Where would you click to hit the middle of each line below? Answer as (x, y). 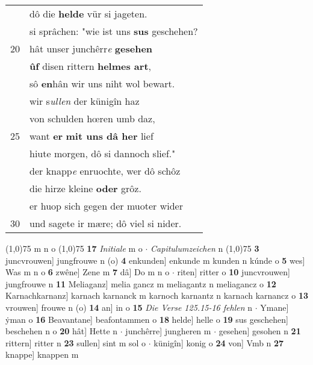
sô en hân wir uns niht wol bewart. (102, 83)
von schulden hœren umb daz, (92, 118)
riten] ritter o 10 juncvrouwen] (234, 272)
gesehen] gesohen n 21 (260, 331)
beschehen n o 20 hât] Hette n (62, 331)
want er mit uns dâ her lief (91, 136)
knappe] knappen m (42, 354)
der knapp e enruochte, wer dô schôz (105, 171)
